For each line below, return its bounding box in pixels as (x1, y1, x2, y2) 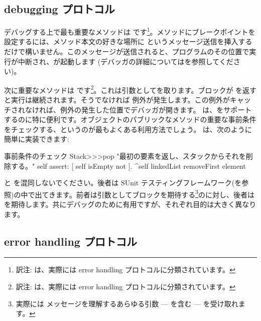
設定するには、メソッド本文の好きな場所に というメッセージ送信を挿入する (4, 36, 252, 47)
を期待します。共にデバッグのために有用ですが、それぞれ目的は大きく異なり (4, 199, 256, 209)
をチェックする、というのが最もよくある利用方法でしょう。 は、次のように (4, 124, 252, 134)
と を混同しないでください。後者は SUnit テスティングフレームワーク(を (4, 177, 242, 188)
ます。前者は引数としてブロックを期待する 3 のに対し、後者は (56, 187, 255, 199)
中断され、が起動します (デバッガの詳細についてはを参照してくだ (18, 56, 233, 66)
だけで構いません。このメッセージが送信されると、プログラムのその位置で (4, 46, 249, 57)
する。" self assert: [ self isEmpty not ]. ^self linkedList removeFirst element (11, 160, 246, 171)
